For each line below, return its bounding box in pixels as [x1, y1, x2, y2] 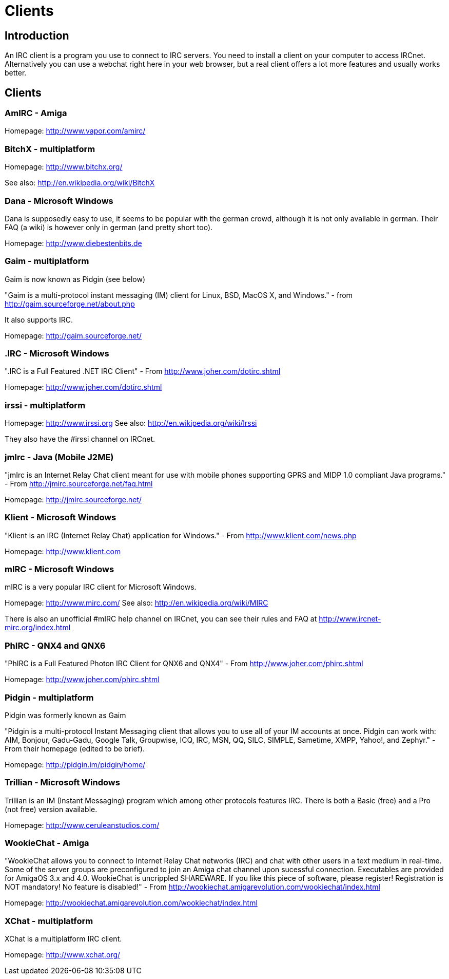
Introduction [5, 29, 69, 42]
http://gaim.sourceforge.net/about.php [5, 299, 135, 308]
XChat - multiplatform [5, 915, 93, 926]
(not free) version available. [5, 804, 97, 814]
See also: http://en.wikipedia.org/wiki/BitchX [5, 178, 155, 187]
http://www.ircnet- [319, 614, 381, 624]
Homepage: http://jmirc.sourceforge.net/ [5, 495, 142, 504]
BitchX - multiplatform [5, 143, 95, 154]
